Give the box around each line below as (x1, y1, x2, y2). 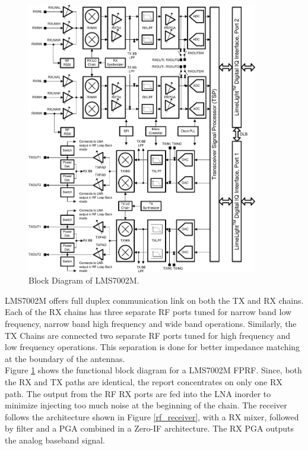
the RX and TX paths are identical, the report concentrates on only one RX (5, 376, 282, 388)
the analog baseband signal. (5, 433, 105, 446)
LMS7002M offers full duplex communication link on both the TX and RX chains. (5, 294, 304, 306)
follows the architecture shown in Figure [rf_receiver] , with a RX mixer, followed (5, 410, 299, 423)
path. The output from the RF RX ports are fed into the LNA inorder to (5, 387, 271, 399)
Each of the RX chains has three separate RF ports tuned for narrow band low (5, 306, 292, 318)
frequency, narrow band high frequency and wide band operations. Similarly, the (5, 317, 297, 330)
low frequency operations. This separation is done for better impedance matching (5, 341, 300, 353)
